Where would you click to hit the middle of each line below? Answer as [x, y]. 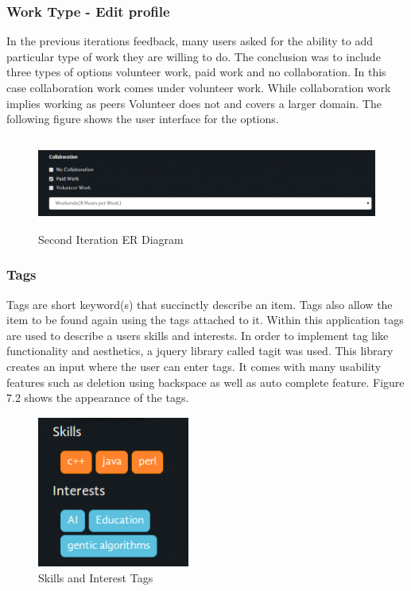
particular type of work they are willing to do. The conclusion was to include [194, 56]
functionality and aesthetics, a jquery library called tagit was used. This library [200, 351]
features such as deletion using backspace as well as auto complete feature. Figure [205, 382]
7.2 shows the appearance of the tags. [98, 398]
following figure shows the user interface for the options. [143, 119]
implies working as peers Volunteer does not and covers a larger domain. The [194, 103]
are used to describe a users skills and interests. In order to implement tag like [198, 335]
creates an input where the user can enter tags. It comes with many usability [194, 366]
